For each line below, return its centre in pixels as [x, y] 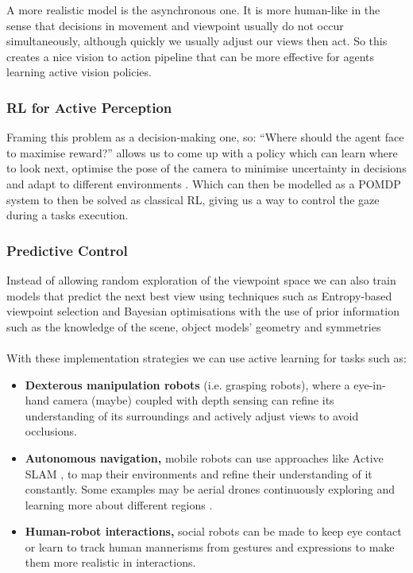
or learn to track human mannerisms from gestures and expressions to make [210, 546]
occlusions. [51, 431]
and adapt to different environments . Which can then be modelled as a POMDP [204, 183]
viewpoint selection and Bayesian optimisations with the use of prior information [203, 311]
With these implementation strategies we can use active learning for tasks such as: [206, 357]
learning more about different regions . [119, 504]
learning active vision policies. [79, 72]
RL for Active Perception [89, 107]
